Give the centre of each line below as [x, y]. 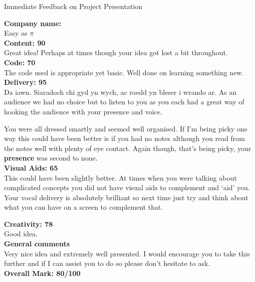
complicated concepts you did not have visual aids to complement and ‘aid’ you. [127, 187]
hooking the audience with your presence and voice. [83, 111]
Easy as [16, 33]
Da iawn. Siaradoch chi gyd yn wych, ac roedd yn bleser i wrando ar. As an [120, 92]
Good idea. [21, 234]
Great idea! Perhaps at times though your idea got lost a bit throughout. [116, 52]
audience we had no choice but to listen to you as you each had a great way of [124, 102]
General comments [37, 244]
